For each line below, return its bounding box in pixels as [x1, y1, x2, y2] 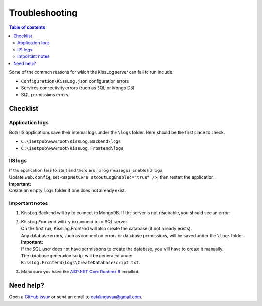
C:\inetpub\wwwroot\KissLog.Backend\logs [21, 138, 121, 144]
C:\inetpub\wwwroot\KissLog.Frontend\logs [21, 146, 124, 151]
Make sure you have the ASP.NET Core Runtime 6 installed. [21, 269, 140, 274]
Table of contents [9, 24, 46, 30]
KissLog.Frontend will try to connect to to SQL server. [21, 219, 128, 224]
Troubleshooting [9, 7, 78, 18]
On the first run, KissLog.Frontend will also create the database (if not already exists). [21, 226, 192, 232]
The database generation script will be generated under [21, 253, 133, 258]
